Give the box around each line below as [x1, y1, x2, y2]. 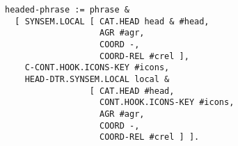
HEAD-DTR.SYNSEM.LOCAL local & [24, 74, 170, 84]
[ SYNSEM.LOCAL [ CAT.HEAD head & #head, [15, 16, 209, 26]
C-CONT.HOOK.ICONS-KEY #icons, [24, 63, 170, 73]
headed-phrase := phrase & [5, 5, 129, 15]
